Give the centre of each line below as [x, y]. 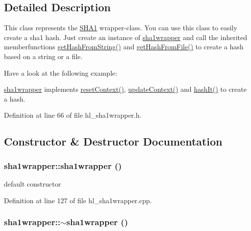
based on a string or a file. [43, 56]
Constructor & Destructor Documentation [113, 141]
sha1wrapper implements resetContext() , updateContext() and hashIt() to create [125, 89]
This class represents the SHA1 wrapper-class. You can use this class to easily [121, 28]
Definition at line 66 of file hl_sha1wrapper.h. [73, 115]
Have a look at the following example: [61, 73]
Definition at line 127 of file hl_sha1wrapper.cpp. [78, 200]
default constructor [33, 183]
